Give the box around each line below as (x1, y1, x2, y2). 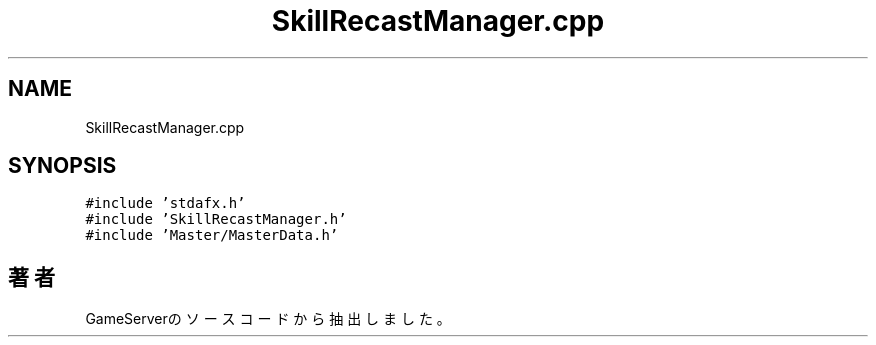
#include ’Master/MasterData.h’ (85, 227, 339, 244)
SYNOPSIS (8, 153, 117, 179)
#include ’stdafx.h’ (85, 195, 246, 212)
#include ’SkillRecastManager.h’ (85, 211, 347, 228)
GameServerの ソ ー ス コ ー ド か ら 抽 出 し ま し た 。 (85, 310, 451, 328)
